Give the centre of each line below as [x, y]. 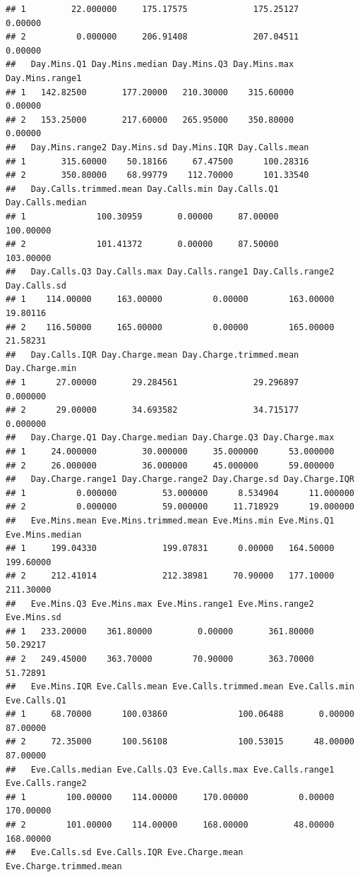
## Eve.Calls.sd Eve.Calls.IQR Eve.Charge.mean [125, 853]
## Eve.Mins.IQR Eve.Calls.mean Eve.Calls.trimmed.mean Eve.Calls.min [180, 687]
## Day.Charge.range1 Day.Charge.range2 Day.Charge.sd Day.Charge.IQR [180, 479]
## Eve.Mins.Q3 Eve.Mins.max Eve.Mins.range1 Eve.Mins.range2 [160, 604]
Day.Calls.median [46, 203]
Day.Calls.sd [36, 285]
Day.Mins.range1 [44, 78]
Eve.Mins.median [44, 534]
